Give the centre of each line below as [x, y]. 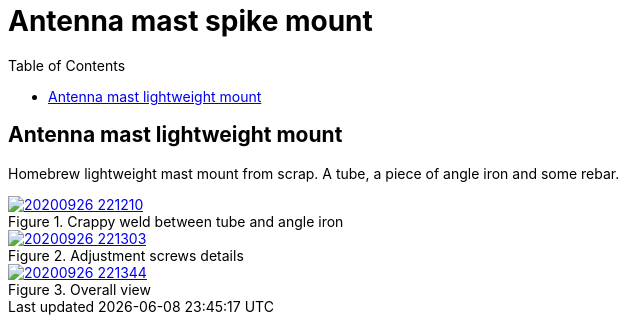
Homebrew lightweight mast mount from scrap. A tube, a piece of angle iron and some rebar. [314, 173]
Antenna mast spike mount [190, 21]
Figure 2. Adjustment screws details [126, 255]
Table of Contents [67, 65]
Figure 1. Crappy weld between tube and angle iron [176, 221]
